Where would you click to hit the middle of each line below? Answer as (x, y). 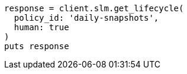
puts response (37, 46)
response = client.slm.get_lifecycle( (94, 8)
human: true (41, 27)
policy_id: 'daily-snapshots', (86, 18)
